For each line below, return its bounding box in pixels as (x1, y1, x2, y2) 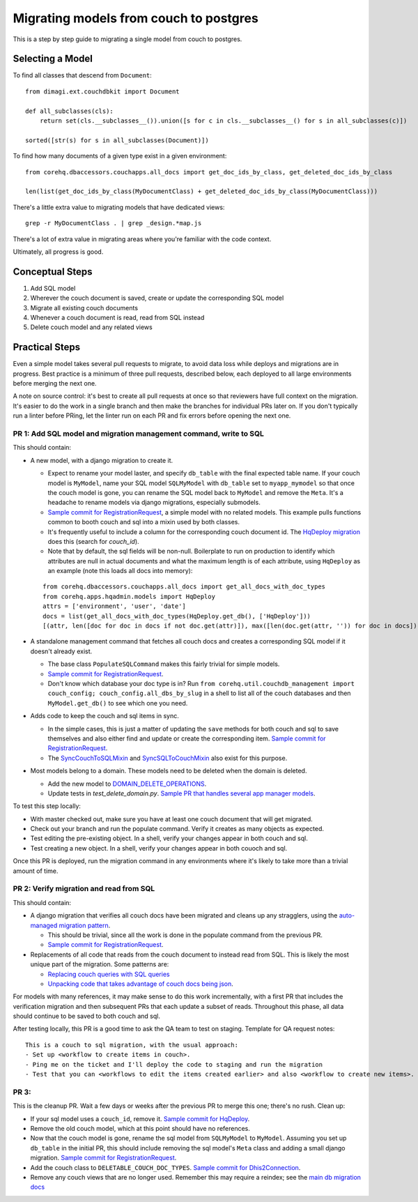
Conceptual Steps (13, 266, 93, 277)
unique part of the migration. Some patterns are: (30, 960, 169, 968)
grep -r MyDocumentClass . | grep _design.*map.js (25, 220, 202, 227)
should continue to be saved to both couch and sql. (13, 1012, 160, 1021)
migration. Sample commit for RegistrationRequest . (30, 1154, 177, 1162)
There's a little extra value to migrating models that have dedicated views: (13, 203, 225, 211)
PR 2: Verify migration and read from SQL (13, 884, 155, 894)
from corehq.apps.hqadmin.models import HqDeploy (42, 593, 216, 600)
